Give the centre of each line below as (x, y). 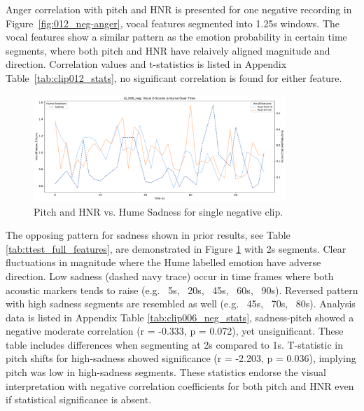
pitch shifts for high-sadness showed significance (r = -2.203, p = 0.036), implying (181, 358)
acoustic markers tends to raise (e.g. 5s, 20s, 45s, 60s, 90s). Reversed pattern (182, 290)
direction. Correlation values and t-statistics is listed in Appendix (146, 64)
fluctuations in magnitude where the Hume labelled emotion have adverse (163, 262)
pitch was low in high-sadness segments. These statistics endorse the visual (166, 372)
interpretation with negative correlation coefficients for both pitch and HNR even (180, 385)
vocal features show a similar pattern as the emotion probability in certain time (176, 37)
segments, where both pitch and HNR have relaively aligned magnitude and (168, 50)
